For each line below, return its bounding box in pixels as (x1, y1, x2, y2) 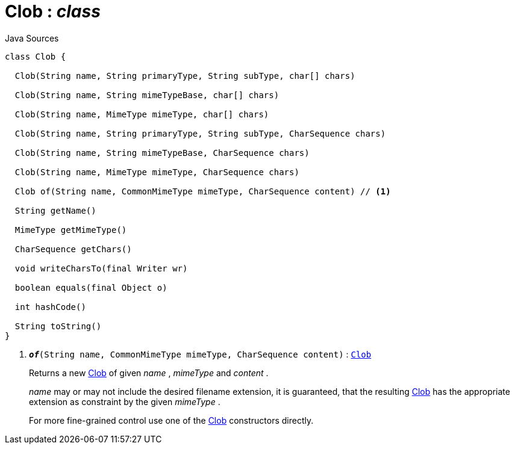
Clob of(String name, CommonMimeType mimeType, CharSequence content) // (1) (14, 186, 391, 196)
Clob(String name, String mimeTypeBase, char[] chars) (14, 90, 279, 100)
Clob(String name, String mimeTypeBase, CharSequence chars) (14, 147, 310, 158)
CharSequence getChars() (14, 244, 132, 254)
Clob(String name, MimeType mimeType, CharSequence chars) (14, 167, 299, 177)
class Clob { (5, 51, 66, 61)
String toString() (14, 321, 102, 331)
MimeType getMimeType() (14, 224, 127, 235)
